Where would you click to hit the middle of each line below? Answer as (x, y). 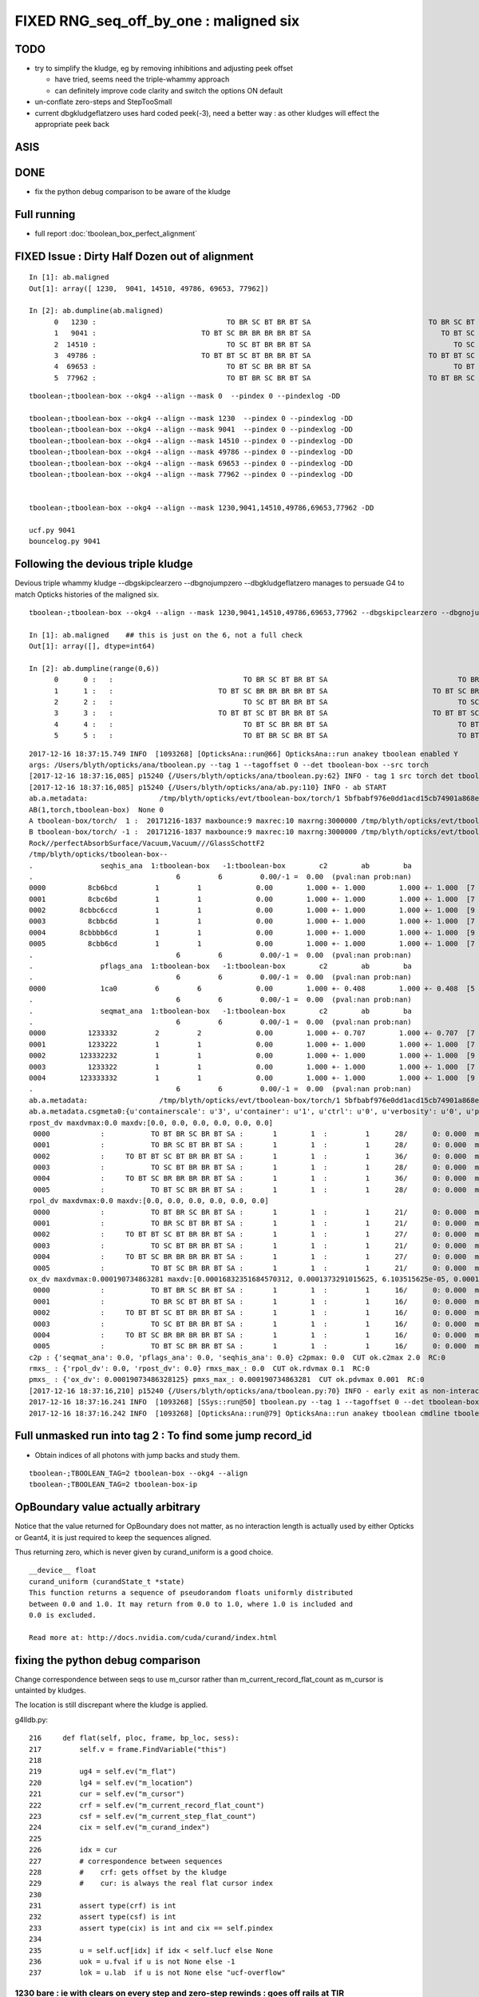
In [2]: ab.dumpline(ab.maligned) (96, 311)
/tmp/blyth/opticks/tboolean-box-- (99, 854)
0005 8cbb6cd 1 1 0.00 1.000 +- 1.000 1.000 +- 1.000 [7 (252, 944)
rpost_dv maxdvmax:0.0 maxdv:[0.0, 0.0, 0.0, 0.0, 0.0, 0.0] (151, 1123)
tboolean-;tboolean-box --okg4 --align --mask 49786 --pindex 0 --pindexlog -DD (191, 452)
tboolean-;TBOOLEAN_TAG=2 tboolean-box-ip (113, 1485)
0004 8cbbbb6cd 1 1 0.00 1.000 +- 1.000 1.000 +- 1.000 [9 (252, 932)
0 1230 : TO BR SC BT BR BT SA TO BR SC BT (264, 322)
